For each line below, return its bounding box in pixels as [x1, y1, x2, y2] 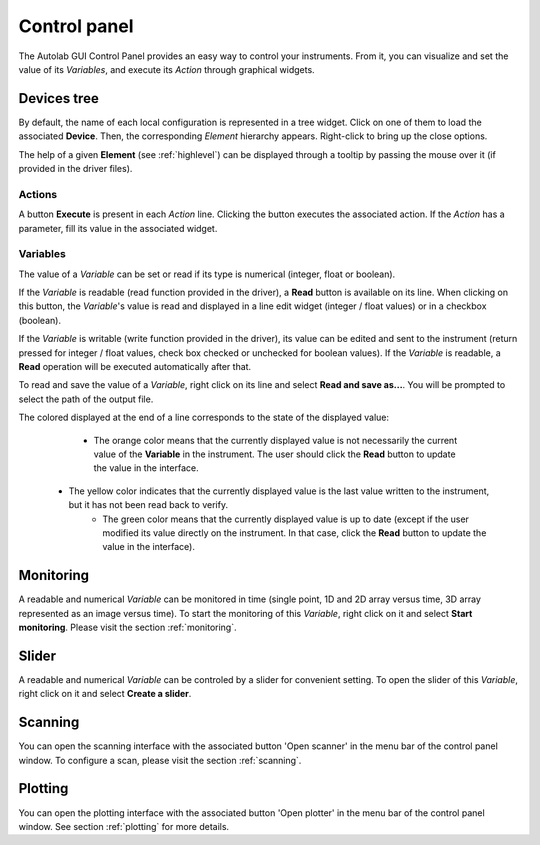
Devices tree [18, 90, 99, 107]
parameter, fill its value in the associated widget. [18, 222, 218, 234]
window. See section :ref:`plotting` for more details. [18, 820, 230, 832]
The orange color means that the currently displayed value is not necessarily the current [93, 434, 458, 446]
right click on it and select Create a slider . [18, 688, 192, 700]
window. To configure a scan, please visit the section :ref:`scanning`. [18, 754, 302, 766]
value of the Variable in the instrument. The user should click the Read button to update [93, 448, 456, 460]
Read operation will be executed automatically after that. [18, 361, 252, 373]
